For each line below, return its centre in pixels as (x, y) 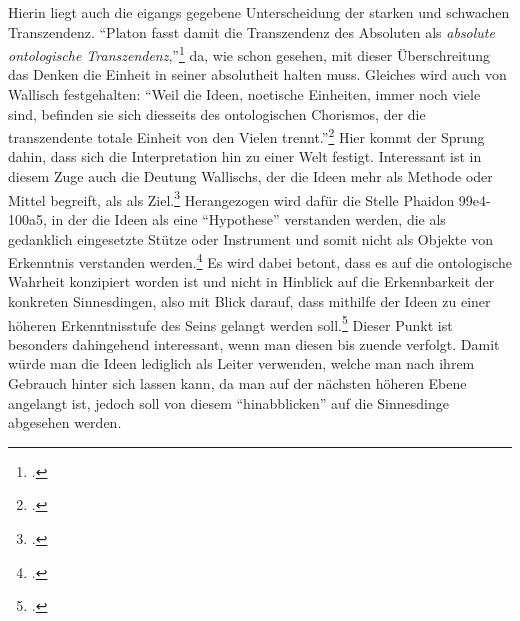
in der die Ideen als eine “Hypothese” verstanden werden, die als (248, 218)
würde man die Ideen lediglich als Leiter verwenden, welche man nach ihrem (241, 363)
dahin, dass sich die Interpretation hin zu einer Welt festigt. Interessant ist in (245, 156)
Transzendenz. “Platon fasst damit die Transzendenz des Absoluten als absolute (251, 31)
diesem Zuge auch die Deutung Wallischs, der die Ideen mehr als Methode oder (250, 176)
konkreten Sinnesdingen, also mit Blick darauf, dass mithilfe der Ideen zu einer (249, 300)
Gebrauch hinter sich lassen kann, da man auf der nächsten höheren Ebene (237, 382)
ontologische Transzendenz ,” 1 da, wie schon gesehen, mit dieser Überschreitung (249, 53)
